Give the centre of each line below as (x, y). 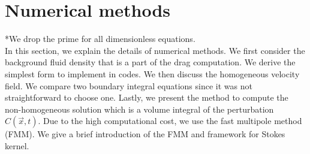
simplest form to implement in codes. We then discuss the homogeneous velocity (152, 73)
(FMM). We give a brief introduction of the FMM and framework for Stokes (145, 134)
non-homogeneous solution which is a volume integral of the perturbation (139, 109)
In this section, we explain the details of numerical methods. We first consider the (155, 50)
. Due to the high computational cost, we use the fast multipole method (170, 121)
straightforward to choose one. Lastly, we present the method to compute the (147, 97)
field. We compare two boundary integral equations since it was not (129, 85)
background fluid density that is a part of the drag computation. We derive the (150, 62)
